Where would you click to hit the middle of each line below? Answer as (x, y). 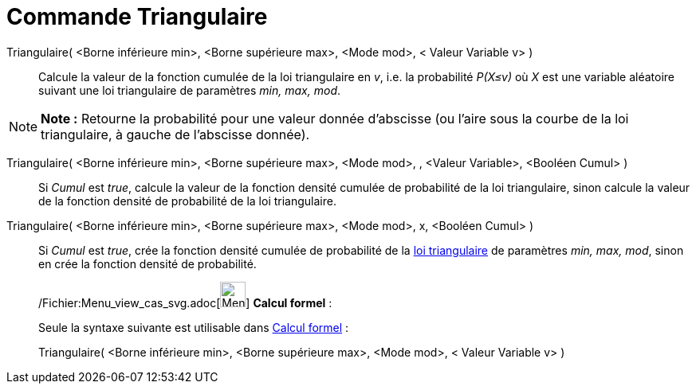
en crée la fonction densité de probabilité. (147, 263)
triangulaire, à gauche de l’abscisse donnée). (175, 134)
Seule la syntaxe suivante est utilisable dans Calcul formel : (194, 327)
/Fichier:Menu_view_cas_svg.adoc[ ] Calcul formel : (185, 302)
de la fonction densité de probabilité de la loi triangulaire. (187, 201)
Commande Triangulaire (137, 17)
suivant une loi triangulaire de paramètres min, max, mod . (190, 90)
